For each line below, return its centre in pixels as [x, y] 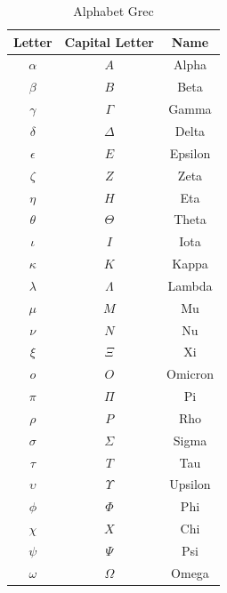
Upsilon [190, 484]
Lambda [190, 285]
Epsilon [190, 152]
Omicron [190, 374]
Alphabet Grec [113, 11]
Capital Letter [109, 41]
